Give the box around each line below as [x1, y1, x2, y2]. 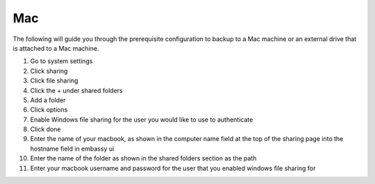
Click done [30, 125, 62, 133]
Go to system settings [30, 57, 93, 65]
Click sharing [30, 67, 68, 75]
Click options [30, 106, 68, 114]
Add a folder [30, 96, 66, 104]
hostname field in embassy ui [30, 144, 115, 153]
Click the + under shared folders [30, 86, 123, 94]
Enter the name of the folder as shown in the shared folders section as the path [30, 154, 257, 162]
